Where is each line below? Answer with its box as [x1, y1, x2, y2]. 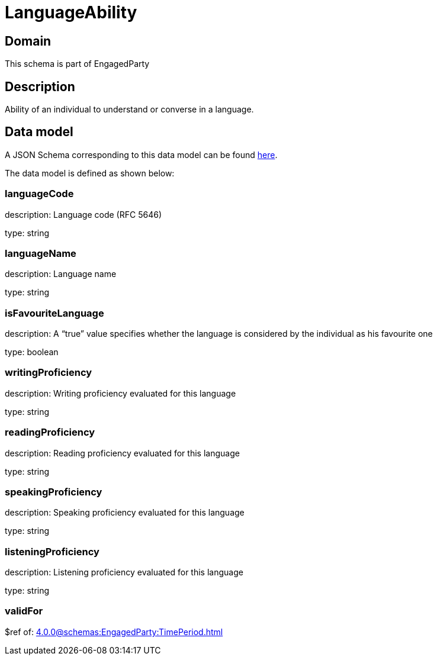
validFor [5, 605, 43, 617]
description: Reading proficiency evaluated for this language [5, 447, 240, 458]
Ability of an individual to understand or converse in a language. [5, 104, 254, 115]
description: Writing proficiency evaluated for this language [5, 388, 236, 398]
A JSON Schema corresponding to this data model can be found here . [5, 149, 278, 160]
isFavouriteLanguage [5, 307, 104, 319]
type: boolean [5, 347, 59, 358]
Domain [5, 33, 52, 49]
